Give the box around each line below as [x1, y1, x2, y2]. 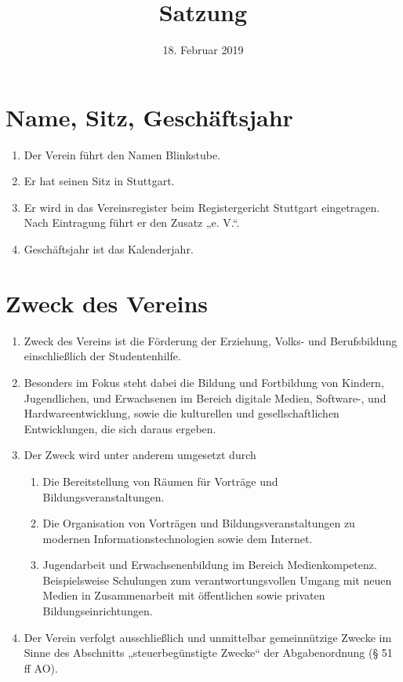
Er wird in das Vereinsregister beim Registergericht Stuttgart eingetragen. [24, 199, 380, 215]
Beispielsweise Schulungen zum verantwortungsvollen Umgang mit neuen [42, 571, 392, 588]
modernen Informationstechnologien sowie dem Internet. [42, 530, 313, 546]
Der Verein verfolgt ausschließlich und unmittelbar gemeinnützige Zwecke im [24, 629, 392, 645]
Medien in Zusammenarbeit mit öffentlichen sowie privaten [42, 587, 325, 604]
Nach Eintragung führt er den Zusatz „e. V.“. [24, 214, 240, 231]
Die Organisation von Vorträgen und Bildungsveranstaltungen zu [42, 515, 355, 531]
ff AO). [24, 659, 58, 676]
